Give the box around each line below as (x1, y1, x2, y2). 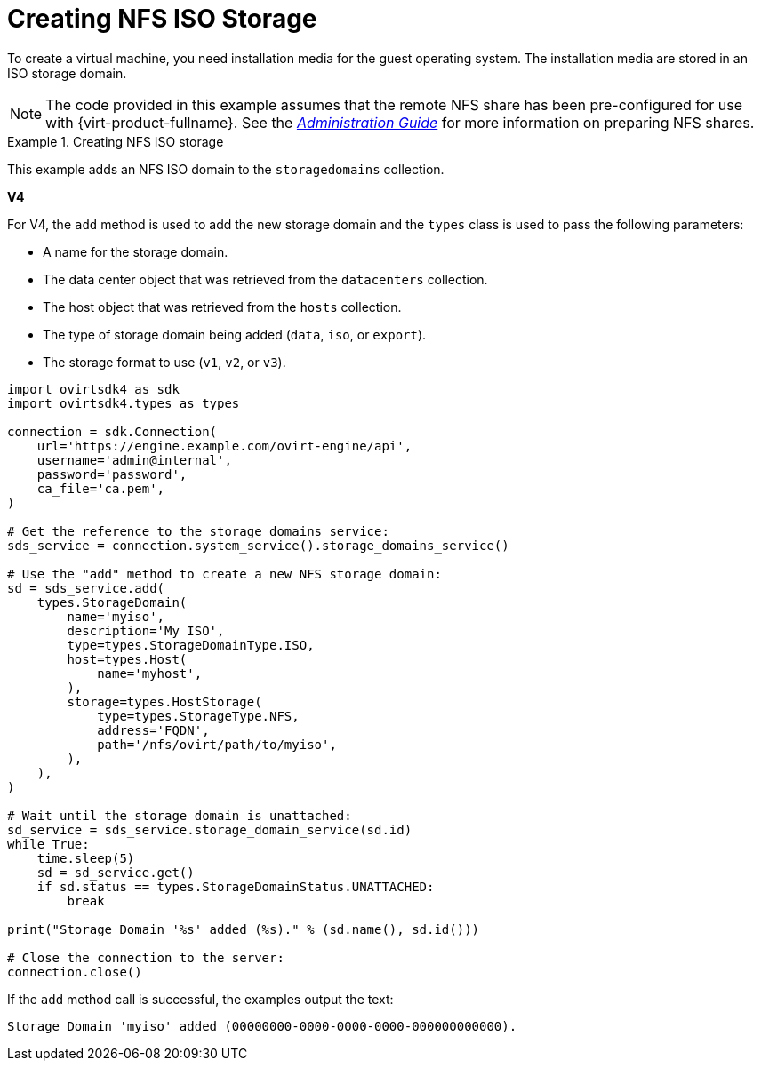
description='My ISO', (67, 623, 225, 638)
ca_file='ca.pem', (36, 481, 165, 496)
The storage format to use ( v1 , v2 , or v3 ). (43, 354, 286, 370)
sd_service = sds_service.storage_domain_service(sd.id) (7, 822, 413, 837)
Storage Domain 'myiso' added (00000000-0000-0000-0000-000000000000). (7, 1018, 517, 1033)
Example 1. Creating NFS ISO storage (7, 133, 224, 149)
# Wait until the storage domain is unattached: (7, 808, 352, 823)
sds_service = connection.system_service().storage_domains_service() (7, 538, 509, 553)
